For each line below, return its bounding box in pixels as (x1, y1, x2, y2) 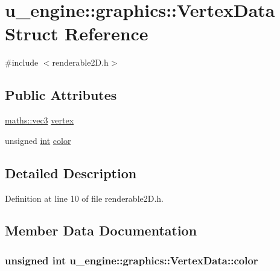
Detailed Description (5, 163, 137, 182)
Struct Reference (5, 21, 148, 46)
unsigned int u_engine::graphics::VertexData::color (5, 252, 258, 267)
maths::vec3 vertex (5, 114, 74, 126)
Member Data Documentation (5, 221, 197, 240)
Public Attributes (5, 86, 117, 104)
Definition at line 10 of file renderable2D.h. (5, 192, 164, 204)
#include (5, 56, 39, 69)
